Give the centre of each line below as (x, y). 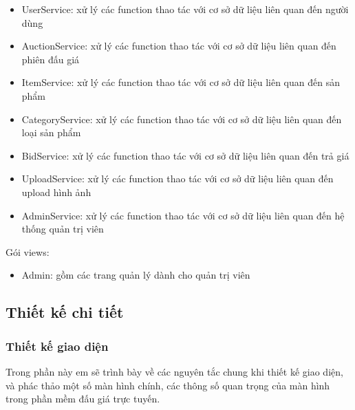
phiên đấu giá (51, 59)
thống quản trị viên (63, 229)
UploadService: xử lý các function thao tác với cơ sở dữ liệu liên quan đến (177, 179)
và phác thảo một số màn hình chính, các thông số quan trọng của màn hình (168, 385)
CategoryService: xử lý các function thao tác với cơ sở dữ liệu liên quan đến (182, 119)
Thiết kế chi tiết (65, 312)
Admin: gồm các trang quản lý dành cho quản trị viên (136, 275)
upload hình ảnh (56, 192)
